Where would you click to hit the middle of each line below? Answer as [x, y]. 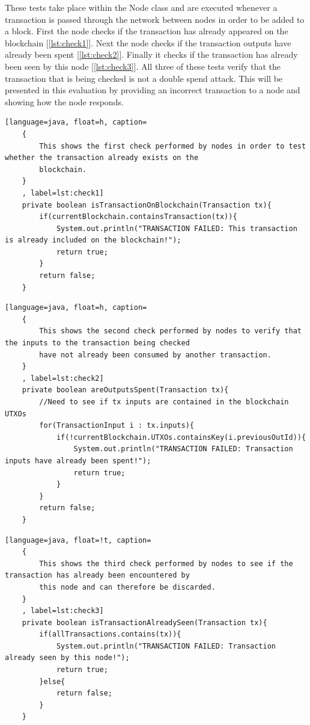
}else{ [52, 681]
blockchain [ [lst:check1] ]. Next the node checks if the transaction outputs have [148, 42]
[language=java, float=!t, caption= [78, 540]
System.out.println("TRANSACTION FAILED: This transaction [177, 228]
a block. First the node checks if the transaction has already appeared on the [147, 31]
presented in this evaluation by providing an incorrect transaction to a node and [153, 90]
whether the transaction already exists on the [102, 158]
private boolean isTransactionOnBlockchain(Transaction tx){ [147, 205]
